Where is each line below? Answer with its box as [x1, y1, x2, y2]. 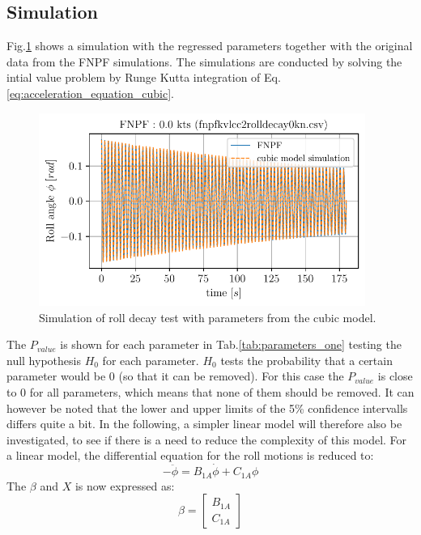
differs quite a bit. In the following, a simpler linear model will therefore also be [6, 415, 402, 432]
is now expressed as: [74, 477, 175, 494]
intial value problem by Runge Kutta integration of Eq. [6, 69, 281, 86]
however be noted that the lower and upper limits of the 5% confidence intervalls [6, 399, 408, 416]
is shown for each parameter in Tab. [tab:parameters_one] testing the [60, 336, 402, 353]
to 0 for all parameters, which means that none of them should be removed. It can [6, 383, 415, 400]
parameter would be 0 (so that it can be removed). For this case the [6, 367, 344, 384]
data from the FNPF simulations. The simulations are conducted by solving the [6, 53, 402, 70]
